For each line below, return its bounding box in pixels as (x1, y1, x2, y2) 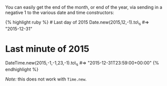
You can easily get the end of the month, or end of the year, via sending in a (5, 4, 162, 10)
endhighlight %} (5, 66, 39, 72)
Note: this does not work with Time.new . (5, 76, 87, 82)
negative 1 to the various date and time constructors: (5, 9, 115, 15)
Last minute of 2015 (5, 43, 90, 54)
